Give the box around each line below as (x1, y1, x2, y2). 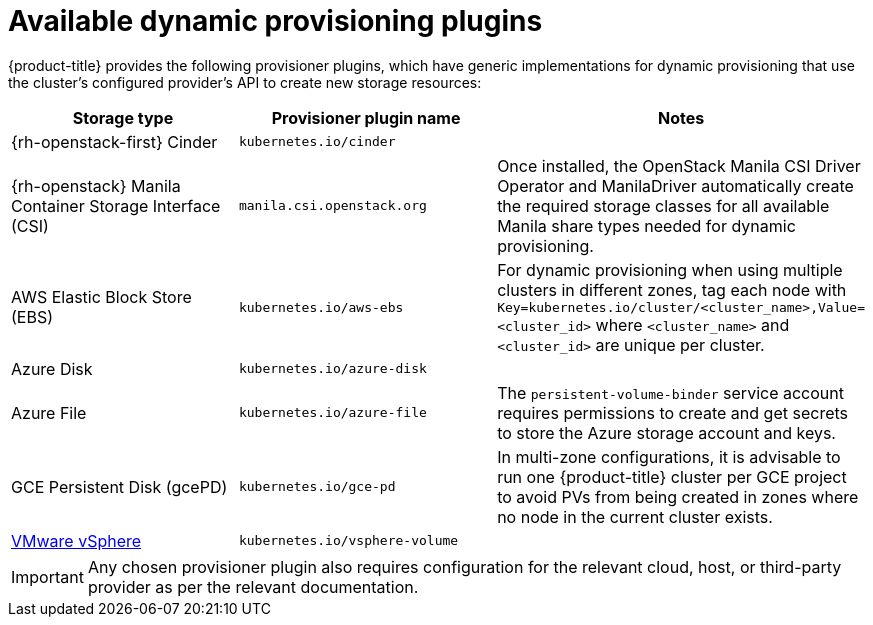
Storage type (72, 107, 174, 128)
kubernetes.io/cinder (238, 134, 396, 150)
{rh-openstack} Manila (11, 175, 181, 196)
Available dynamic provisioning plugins (8, 4, 543, 38)
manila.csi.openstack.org (238, 198, 427, 214)
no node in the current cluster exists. (497, 506, 773, 527)
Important (11, 566, 84, 587)
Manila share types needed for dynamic (497, 215, 796, 236)
